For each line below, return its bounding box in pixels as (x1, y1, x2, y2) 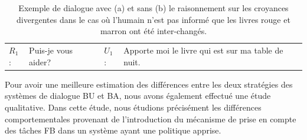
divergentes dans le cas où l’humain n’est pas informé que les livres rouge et (17, 13, 290, 25)
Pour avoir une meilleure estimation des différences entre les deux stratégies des (5, 78, 293, 90)
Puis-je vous (29, 44, 73, 56)
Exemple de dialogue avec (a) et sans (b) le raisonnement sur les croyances (18, 2, 289, 14)
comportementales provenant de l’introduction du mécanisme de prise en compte (5, 112, 296, 125)
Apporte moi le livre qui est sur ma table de (123, 44, 283, 56)
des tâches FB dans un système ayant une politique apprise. (5, 124, 221, 136)
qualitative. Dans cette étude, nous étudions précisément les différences (5, 101, 262, 113)
